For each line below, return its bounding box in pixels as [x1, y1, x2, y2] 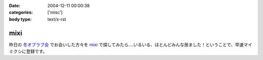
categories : [9, 10, 33, 15]
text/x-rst [47, 16, 66, 22]
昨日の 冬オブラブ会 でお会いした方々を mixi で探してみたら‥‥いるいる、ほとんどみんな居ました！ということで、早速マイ [9, 42, 253, 47]
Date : [9, 3, 20, 8]
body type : [9, 16, 32, 22]
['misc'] [47, 10, 63, 15]
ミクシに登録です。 [9, 48, 47, 54]
